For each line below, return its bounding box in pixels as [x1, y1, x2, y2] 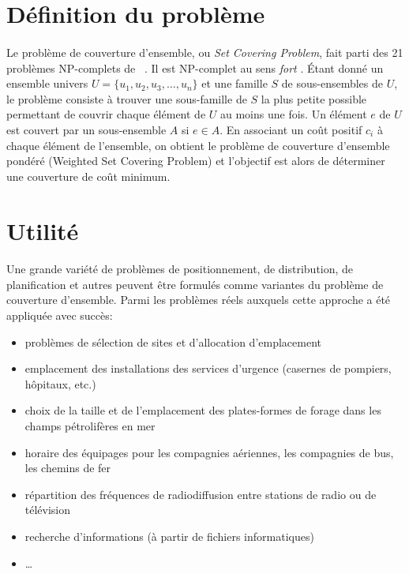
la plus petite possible [261, 90, 367, 107]
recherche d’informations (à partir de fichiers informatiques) [24, 528, 314, 544]
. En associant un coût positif [220, 121, 362, 137]
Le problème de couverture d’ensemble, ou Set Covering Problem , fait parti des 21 [6, 43, 403, 60]
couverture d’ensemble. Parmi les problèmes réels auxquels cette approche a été [6, 291, 391, 308]
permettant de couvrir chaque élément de [6, 106, 206, 122]
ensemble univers [6, 75, 88, 92]
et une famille [201, 75, 268, 92]
